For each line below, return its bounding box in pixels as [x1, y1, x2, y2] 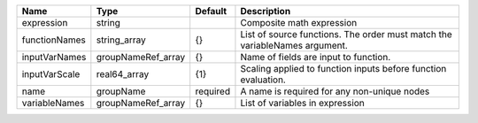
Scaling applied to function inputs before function [240, 63, 447, 74]
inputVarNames [21, 51, 87, 63]
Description [240, 5, 291, 17]
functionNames [21, 34, 86, 46]
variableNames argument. [240, 40, 349, 51]
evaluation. [240, 73, 287, 86]
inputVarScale [21, 68, 81, 80]
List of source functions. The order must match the [240, 28, 452, 40]
